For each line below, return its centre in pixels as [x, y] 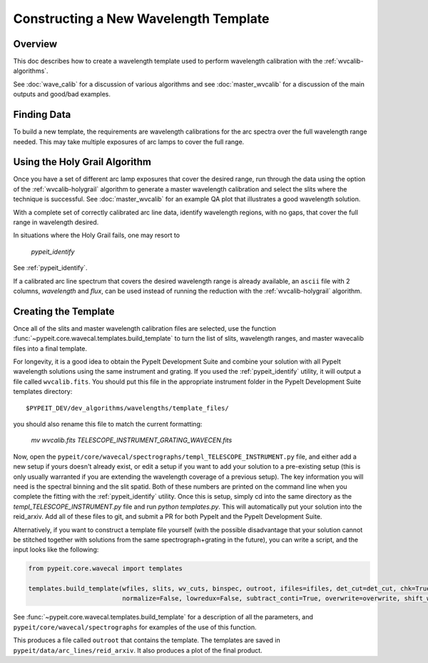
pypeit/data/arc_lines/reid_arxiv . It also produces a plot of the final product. [138, 650]
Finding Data [42, 115]
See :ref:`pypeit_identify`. [50, 268]
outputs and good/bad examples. [62, 94]
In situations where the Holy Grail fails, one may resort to [97, 235]
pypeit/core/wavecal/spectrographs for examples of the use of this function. [135, 627]
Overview [35, 44]
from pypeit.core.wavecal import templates [106, 569]
